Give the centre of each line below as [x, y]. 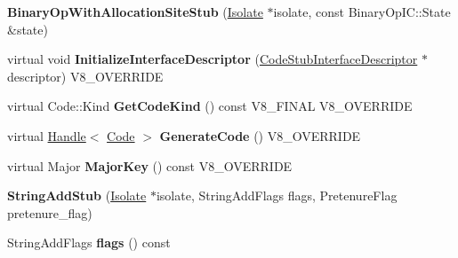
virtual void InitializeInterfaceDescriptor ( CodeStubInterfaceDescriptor [213, 59]
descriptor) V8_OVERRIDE [85, 76]
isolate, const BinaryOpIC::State [362, 12]
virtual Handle [47, 135]
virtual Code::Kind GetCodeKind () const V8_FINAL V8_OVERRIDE [210, 106]
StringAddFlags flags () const [89, 242]
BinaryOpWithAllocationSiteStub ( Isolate [135, 12]
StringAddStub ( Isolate [77, 195]
